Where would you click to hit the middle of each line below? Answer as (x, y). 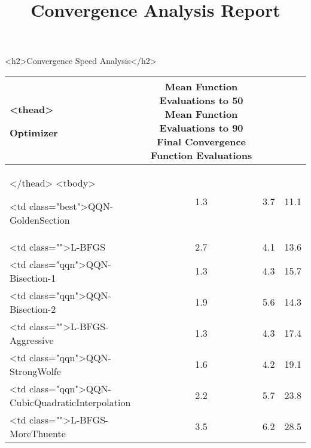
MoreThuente (38, 433)
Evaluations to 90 (201, 127)
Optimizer (34, 132)
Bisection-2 (33, 309)
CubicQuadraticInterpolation (70, 402)
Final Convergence (202, 141)
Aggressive (32, 340)
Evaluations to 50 (201, 100)
